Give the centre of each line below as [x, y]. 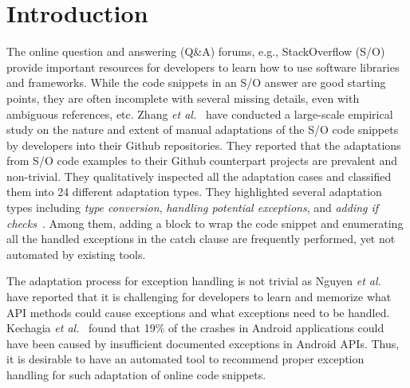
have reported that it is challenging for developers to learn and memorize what [199, 297]
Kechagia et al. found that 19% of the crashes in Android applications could [195, 328]
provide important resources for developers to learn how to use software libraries [203, 67]
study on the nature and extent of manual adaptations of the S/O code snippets [203, 129]
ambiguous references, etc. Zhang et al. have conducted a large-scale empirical [200, 114]
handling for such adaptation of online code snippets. [136, 374]
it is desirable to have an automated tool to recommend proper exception [185, 359]
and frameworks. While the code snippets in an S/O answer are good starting [196, 82]
